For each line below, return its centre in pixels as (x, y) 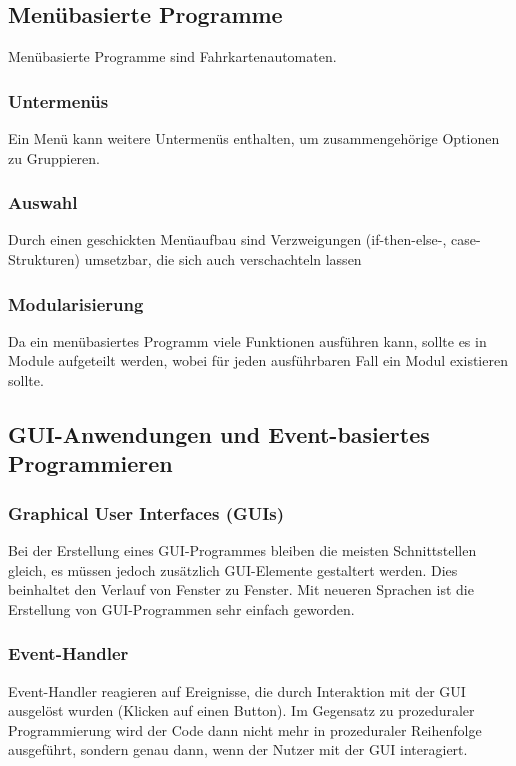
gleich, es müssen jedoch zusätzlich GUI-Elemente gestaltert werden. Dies (233, 569)
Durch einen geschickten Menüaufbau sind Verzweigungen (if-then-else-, (227, 239)
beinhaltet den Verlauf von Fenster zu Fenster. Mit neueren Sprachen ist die (241, 589)
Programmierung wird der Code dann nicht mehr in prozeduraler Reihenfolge (245, 729)
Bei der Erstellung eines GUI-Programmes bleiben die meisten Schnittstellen (242, 550)
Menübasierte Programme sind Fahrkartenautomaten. (172, 56)
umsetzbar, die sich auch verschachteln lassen (223, 259)
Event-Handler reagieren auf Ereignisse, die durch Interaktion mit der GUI (237, 690)
